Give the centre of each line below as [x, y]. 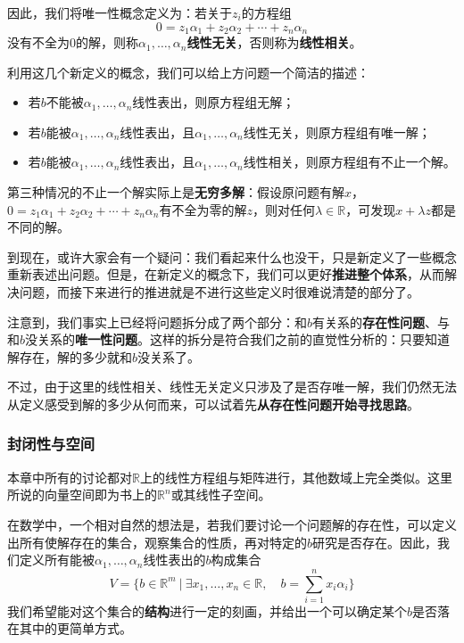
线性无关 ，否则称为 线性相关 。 [274, 42]
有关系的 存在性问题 [369, 321]
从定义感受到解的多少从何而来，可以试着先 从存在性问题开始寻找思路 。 [213, 404]
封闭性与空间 [51, 444]
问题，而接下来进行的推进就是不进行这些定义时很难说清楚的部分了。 [219, 291]
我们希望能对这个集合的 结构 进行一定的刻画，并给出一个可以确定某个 [207, 610]
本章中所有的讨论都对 [70, 477]
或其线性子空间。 [221, 495]
